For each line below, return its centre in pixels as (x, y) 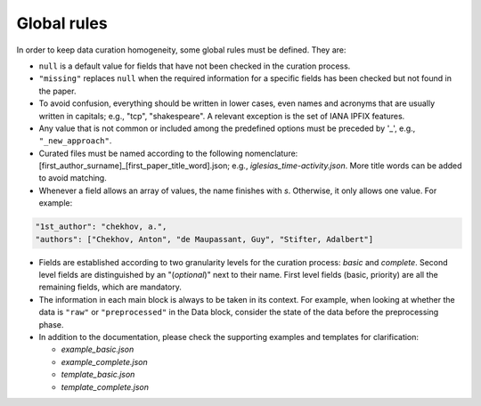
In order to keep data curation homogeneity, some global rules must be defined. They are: (181, 50)
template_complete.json (105, 386)
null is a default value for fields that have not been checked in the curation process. (195, 66)
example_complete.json (105, 361)
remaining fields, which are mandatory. (110, 287)
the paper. (57, 91)
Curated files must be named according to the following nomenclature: (168, 153)
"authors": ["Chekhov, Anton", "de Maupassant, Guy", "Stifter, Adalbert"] (204, 239)
